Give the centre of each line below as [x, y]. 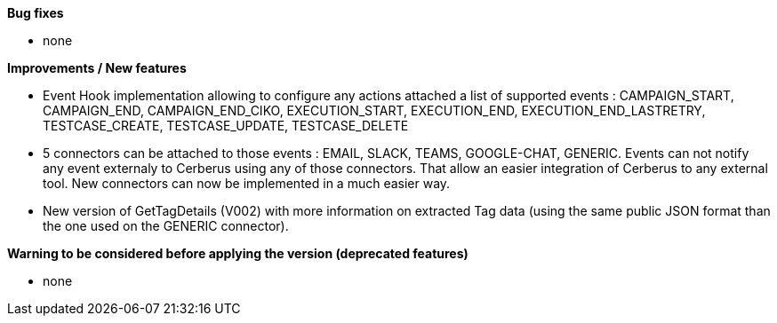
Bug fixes [36, 13]
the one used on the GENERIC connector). [166, 226]
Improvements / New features [97, 68]
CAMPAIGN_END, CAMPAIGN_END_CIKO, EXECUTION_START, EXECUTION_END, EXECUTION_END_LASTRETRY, [374, 110]
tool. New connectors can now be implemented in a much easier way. [247, 183]
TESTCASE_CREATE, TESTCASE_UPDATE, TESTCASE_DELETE [226, 126]
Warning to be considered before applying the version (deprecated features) [238, 253]
